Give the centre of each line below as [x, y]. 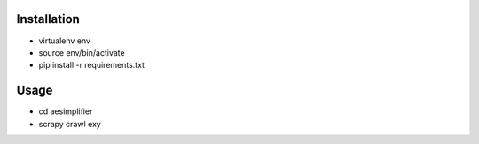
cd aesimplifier [66, 111]
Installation [48, 19]
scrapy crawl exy [70, 124]
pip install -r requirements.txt [92, 65]
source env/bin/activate [82, 52]
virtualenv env [64, 41]
